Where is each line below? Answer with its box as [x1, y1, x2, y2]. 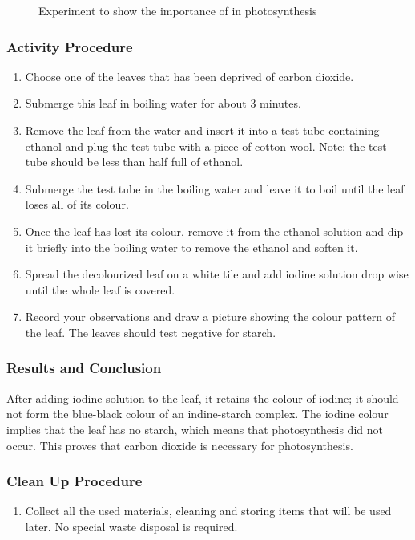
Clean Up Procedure [6, 471, 143, 491]
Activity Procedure [6, 36, 133, 56]
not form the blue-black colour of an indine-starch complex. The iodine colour [6, 405, 389, 422]
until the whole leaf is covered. [25, 281, 175, 298]
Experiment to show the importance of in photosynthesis [38, 2, 317, 18]
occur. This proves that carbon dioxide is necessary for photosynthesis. [6, 436, 353, 453]
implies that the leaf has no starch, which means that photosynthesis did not [6, 420, 383, 437]
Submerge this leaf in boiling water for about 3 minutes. [25, 95, 301, 112]
